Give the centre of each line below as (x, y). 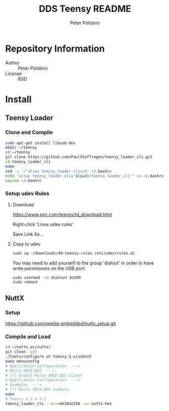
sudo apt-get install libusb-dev (40, 143)
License (13, 73)
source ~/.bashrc (24, 180)
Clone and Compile (29, 132)
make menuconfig (22, 361)
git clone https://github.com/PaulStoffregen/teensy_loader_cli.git (79, 157)
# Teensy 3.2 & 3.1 (26, 399)
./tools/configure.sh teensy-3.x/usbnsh (49, 357)
